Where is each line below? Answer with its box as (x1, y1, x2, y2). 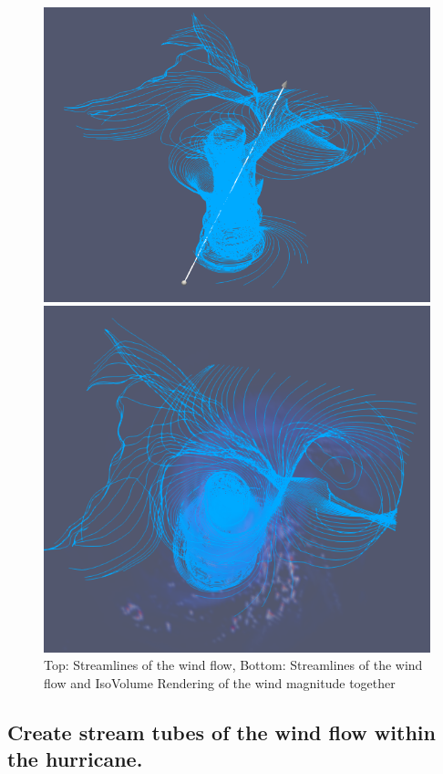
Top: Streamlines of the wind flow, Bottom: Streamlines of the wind (44, 655, 423, 675)
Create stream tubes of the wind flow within (7, 718, 436, 747)
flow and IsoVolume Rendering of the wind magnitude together (44, 674, 396, 693)
